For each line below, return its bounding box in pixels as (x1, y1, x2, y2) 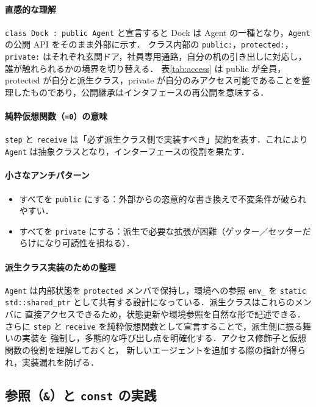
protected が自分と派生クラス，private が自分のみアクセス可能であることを (5, 74, 302, 87)
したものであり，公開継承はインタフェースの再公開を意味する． (13, 85, 269, 98)
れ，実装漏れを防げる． (5, 355, 99, 368)
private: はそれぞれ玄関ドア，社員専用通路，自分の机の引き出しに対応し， (5, 50, 307, 63)
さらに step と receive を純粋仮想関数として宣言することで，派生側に (5, 319, 286, 332)
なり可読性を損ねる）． (45, 236, 135, 249)
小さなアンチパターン (5, 169, 90, 182)
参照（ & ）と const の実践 (5, 385, 157, 404)
